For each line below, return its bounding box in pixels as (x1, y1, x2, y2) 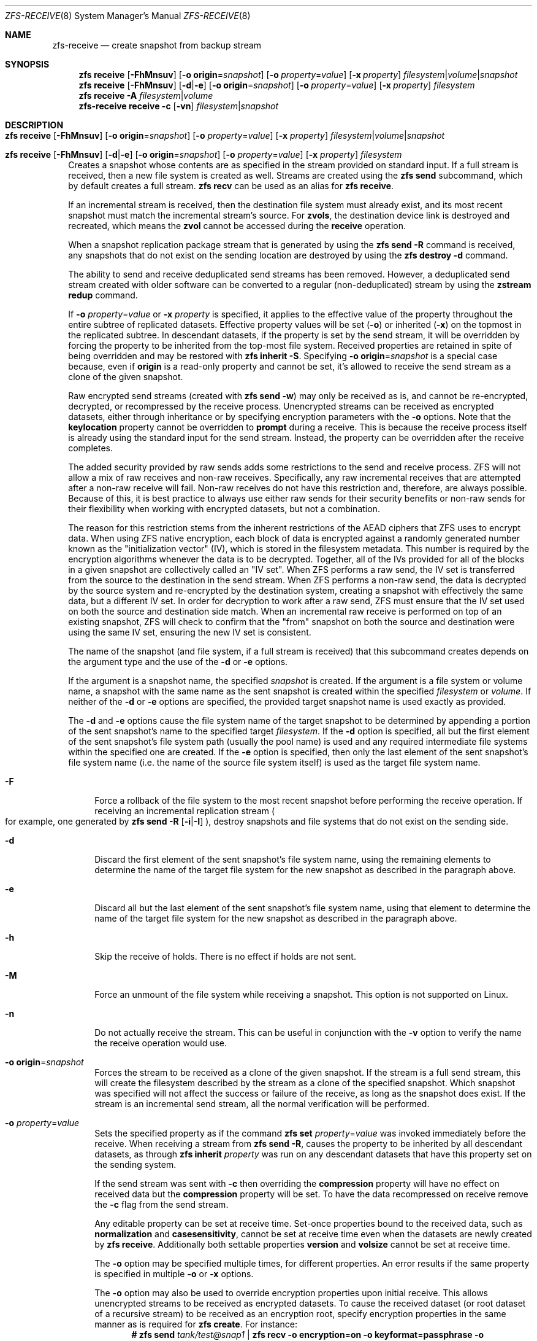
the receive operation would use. (94, 1038, 227, 1048)
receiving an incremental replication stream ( (94, 806, 275, 816)
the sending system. (94, 1159, 177, 1170)
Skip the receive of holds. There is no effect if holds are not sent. (94, 951, 356, 962)
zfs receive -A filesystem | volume (78, 90, 213, 101)
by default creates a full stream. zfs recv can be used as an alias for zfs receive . (68, 181, 394, 191)
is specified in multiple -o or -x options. (94, 1269, 254, 1279)
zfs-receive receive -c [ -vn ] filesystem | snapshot (78, 101, 279, 111)
